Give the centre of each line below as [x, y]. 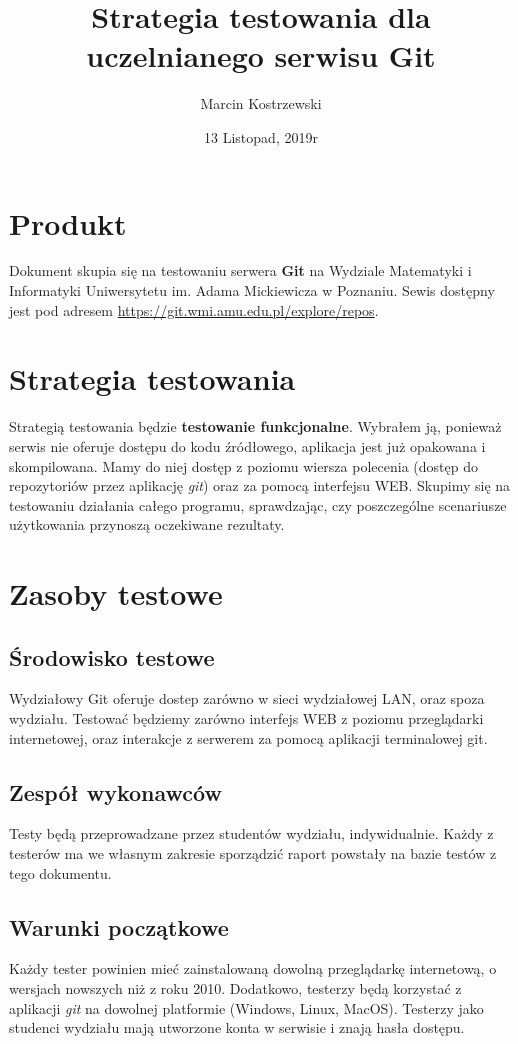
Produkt [68, 222]
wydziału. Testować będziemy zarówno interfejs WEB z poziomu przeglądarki [246, 718]
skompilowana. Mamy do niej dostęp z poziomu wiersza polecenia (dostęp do [243, 465]
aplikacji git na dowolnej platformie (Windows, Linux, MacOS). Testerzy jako [246, 1007]
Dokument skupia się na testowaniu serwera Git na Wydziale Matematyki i [240, 270]
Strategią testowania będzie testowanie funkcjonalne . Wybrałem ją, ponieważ [255, 426]
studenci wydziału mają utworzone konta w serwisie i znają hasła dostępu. [237, 1027]
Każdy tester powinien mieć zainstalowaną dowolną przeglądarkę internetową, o [253, 968]
